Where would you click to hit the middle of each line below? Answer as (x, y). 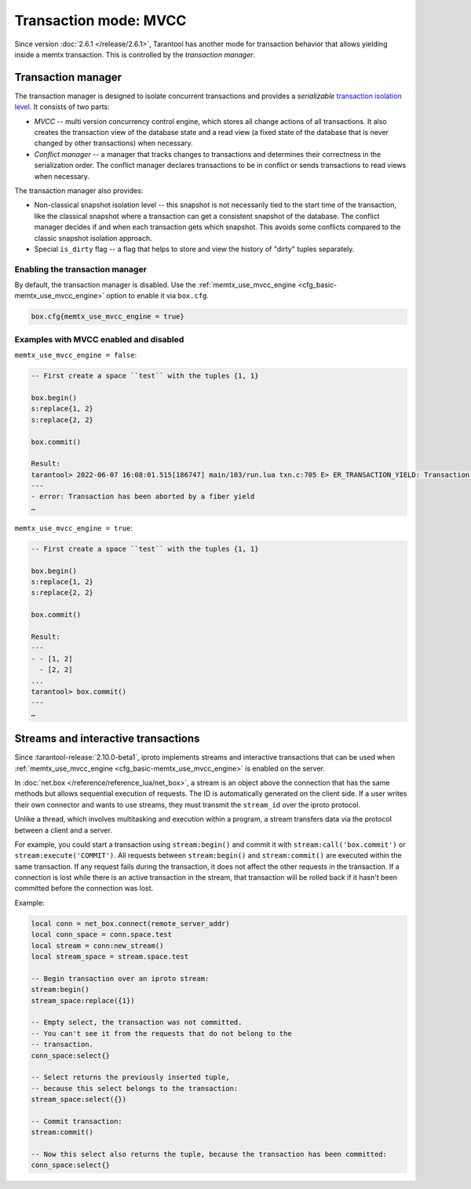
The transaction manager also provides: (79, 190)
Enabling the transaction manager (80, 269)
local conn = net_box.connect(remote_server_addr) (131, 923)
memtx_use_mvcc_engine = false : (76, 355)
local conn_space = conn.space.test (102, 935)
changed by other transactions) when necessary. (113, 143)
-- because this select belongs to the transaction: (135, 1088)
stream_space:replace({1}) (83, 1000)
